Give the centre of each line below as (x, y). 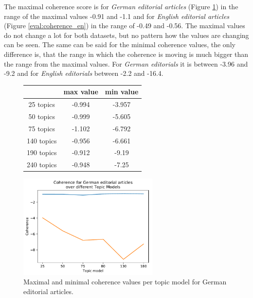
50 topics (42, 116)
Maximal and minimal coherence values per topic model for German (125, 282)
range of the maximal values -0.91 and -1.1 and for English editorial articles (117, 16)
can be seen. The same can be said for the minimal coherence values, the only (120, 44)
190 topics (42, 152)
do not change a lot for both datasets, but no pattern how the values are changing (126, 35)
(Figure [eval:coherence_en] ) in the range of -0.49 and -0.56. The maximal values (125, 26)
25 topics (42, 104)
